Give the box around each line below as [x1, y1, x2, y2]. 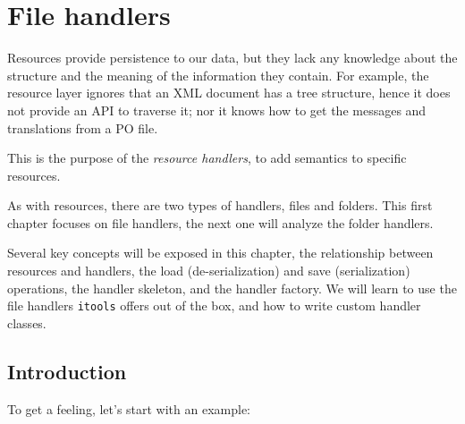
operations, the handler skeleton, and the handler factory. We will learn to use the [7, 278, 457, 297]
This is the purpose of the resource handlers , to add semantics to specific [7, 148, 407, 167]
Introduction [7, 357, 127, 385]
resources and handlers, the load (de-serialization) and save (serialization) [7, 261, 410, 280]
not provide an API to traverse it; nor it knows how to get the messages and [7, 100, 427, 119]
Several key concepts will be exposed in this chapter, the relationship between [7, 243, 434, 262]
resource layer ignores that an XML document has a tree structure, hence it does [7, 83, 451, 102]
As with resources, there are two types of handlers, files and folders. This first [7, 196, 433, 215]
